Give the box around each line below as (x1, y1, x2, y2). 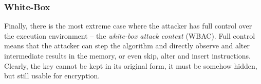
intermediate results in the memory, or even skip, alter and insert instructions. (4, 50, 251, 61)
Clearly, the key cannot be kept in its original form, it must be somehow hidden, (4, 60, 257, 71)
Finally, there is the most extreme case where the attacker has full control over (4, 20, 252, 31)
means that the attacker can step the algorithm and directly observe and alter (4, 40, 250, 51)
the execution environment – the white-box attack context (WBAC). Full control (4, 30, 255, 41)
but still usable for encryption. (4, 70, 100, 81)
